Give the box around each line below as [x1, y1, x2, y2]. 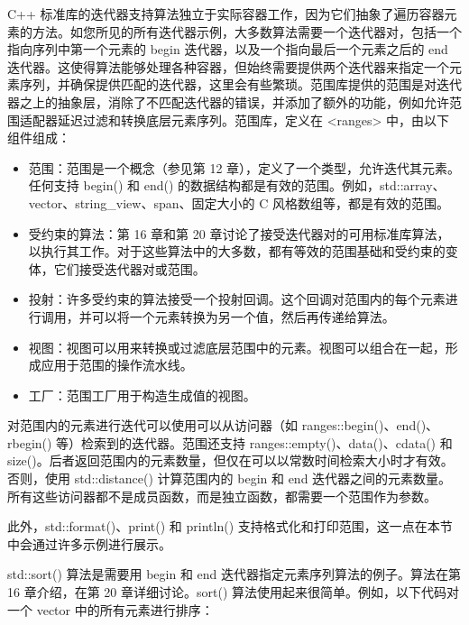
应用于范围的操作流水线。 [41, 355, 193, 374]
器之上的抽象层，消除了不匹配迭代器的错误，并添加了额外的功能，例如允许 [7, 92, 449, 111]
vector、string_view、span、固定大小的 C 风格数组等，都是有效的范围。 [28, 193, 449, 212]
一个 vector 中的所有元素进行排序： [7, 600, 214, 619]
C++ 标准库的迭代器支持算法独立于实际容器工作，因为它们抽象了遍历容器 [7, 5, 445, 23]
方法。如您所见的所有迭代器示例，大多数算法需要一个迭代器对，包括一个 [32, 22, 462, 41]
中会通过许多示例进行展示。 [7, 534, 171, 553]
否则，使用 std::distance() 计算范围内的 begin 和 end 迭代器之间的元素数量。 [7, 469, 452, 488]
